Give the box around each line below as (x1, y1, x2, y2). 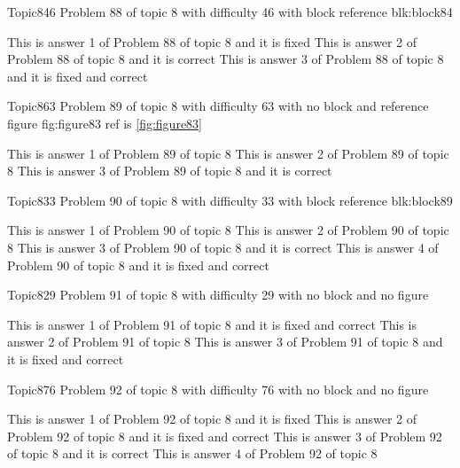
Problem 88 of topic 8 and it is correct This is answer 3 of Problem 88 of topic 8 (7, 50, 444, 68)
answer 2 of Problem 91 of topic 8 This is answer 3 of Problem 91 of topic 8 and (7, 332, 443, 351)
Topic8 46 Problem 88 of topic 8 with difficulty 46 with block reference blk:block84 (7, 3, 453, 20)
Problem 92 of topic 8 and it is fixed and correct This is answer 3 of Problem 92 (7, 426, 442, 445)
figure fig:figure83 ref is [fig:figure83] (7, 113, 202, 132)
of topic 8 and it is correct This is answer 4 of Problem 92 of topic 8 (7, 444, 378, 463)
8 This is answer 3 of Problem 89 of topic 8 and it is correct (7, 161, 332, 180)
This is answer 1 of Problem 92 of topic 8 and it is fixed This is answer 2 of (7, 409, 417, 428)
